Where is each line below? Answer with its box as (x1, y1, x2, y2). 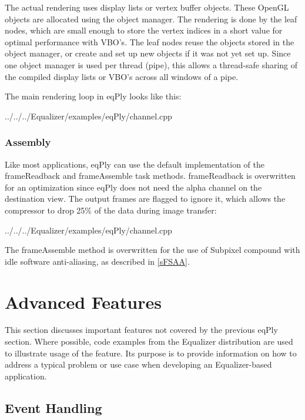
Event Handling (5, 398, 102, 416)
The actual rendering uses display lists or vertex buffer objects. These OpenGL (5, 1, 289, 13)
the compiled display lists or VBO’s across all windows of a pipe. (5, 70, 239, 82)
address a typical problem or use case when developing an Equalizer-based (5, 358, 272, 371)
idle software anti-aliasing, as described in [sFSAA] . (5, 255, 190, 267)
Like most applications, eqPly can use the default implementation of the (5, 158, 265, 170)
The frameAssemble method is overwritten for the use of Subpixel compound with (5, 244, 300, 256)
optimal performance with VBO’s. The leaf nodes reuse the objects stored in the (5, 35, 294, 48)
